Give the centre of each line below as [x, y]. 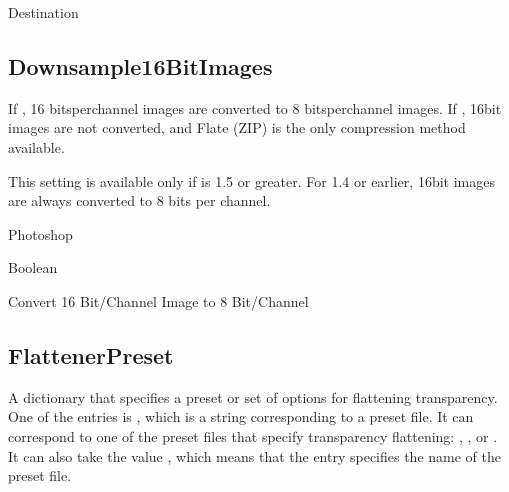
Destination [43, 12]
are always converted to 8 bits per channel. [139, 200]
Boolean [33, 267]
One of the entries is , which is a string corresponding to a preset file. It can [241, 416]
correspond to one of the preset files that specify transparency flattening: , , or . [253, 435]
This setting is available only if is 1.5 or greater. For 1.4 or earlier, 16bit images [251, 180]
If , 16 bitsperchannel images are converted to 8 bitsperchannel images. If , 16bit [255, 107]
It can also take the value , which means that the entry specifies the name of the [254, 455]
